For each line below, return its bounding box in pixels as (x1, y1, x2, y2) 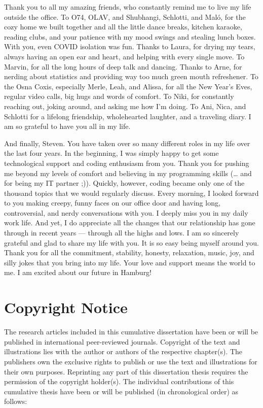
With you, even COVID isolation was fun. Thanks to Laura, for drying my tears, (4, 41, 255, 52)
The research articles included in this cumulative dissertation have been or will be (4, 326, 258, 337)
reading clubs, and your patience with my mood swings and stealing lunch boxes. (4, 31, 256, 42)
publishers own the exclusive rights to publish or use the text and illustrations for (4, 356, 257, 366)
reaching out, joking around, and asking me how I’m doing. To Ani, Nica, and (4, 100, 246, 111)
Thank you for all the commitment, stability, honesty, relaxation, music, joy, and (4, 247, 254, 258)
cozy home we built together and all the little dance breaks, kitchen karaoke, (4, 21, 242, 32)
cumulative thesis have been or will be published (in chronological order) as (4, 386, 239, 396)
